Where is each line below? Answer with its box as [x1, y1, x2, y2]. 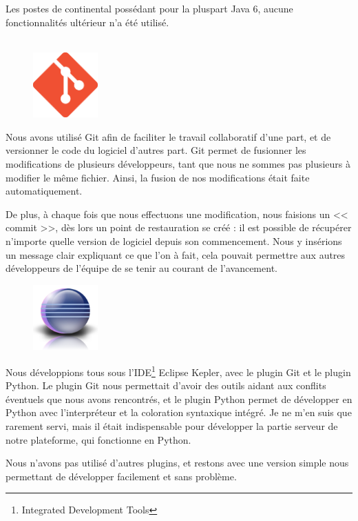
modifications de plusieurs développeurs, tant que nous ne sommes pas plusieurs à [6, 157, 350, 171]
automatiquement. [6, 184, 83, 198]
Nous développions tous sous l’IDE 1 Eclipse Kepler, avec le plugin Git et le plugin [6, 362, 351, 379]
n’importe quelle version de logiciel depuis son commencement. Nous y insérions [6, 234, 342, 248]
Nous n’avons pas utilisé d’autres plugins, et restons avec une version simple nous [6, 455, 349, 470]
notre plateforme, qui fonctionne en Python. [6, 432, 191, 446]
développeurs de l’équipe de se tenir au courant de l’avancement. [6, 261, 277, 275]
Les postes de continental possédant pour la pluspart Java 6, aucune [6, 1, 293, 15]
